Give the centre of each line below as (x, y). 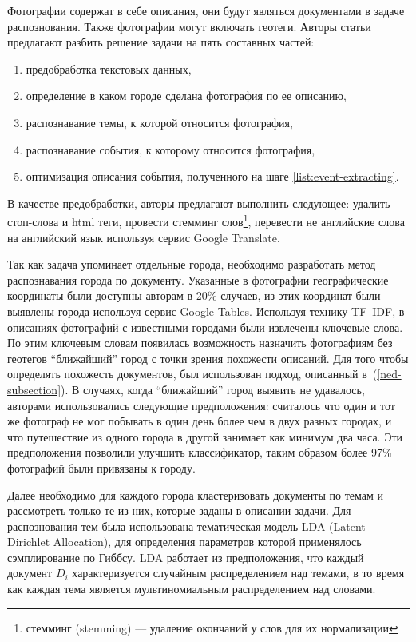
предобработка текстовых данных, (109, 68)
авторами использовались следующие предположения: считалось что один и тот (201, 405)
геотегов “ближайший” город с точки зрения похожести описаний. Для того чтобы (208, 358)
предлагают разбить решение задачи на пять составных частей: (161, 42)
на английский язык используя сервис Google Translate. (144, 237)
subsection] (34, 389)
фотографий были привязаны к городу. (101, 467)
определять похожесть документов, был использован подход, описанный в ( (192, 374)
